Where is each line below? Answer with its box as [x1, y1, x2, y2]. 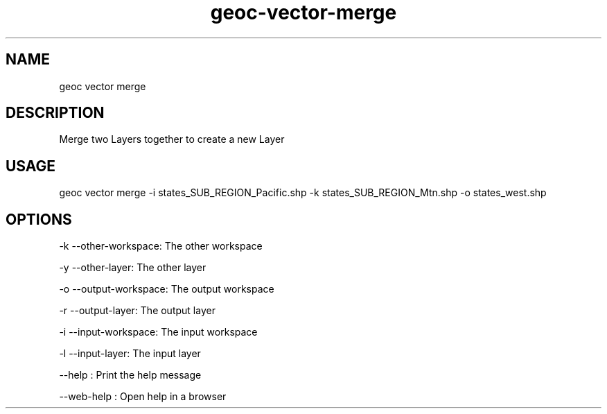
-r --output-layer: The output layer [59, 304, 215, 317]
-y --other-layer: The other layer [59, 261, 206, 274]
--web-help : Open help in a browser [59, 390, 227, 403]
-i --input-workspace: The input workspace [59, 326, 258, 338]
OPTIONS [6, 210, 72, 228]
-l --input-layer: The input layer [59, 347, 201, 360]
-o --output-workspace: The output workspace [59, 283, 274, 295]
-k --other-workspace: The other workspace [59, 240, 263, 252]
